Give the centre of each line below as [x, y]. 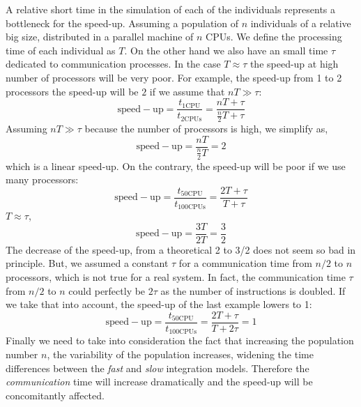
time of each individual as [61, 50]
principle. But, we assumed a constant [87, 263]
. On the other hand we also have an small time [226, 50]
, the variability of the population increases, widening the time [180, 354]
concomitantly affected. [55, 395]
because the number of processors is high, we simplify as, [206, 129]
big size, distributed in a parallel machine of [100, 37]
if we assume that [187, 91]
